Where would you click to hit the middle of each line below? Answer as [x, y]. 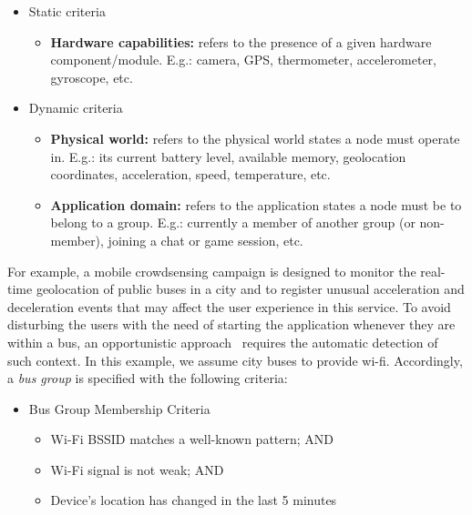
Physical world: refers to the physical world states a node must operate [255, 138]
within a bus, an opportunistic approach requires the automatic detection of [223, 342]
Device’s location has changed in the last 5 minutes [194, 500]
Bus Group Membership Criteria [119, 408]
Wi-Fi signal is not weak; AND [137, 469]
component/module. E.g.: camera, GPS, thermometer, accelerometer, [243, 60]
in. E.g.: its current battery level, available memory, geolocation [228, 156]
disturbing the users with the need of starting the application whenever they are [231, 324]
